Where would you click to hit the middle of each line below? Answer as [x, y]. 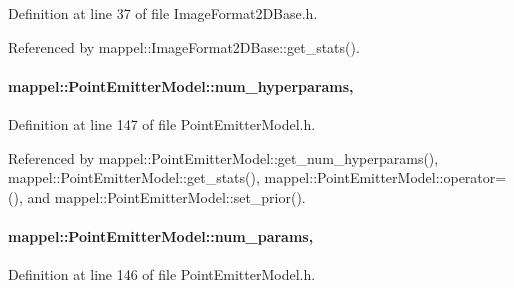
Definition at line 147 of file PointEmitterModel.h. [162, 123]
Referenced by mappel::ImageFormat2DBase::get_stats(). [184, 46]
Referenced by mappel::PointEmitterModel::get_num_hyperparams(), [223, 157]
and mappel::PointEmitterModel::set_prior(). [166, 196]
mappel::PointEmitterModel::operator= [385, 177]
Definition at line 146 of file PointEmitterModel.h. [162, 274]
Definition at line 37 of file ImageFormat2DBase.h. [163, 13]
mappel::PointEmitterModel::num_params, [161, 235]
